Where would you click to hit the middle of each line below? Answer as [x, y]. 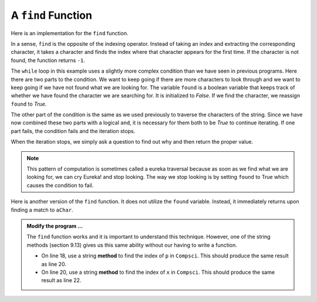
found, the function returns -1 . [48, 60]
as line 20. [54, 264]
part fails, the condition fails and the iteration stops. [73, 131]
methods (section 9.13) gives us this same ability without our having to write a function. [132, 245]
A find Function [51, 15]
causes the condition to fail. [60, 185]
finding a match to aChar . [42, 210]
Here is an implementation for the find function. [70, 33]
